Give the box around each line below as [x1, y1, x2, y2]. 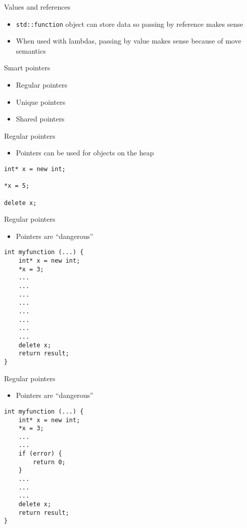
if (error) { [18, 450, 62, 458]
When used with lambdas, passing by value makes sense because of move [16, 35, 241, 46]
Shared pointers [16, 113, 65, 124]
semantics [16, 45, 46, 56]
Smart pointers [4, 62, 51, 73]
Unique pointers [16, 96, 66, 107]
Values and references [4, 2, 71, 12]
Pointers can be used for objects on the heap [16, 147, 154, 158]
